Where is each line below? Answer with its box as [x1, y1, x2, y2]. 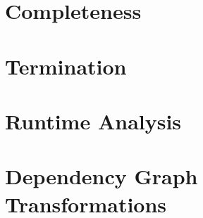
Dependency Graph [5, 162, 198, 191]
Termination [5, 51, 127, 80]
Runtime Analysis [5, 106, 182, 135]
